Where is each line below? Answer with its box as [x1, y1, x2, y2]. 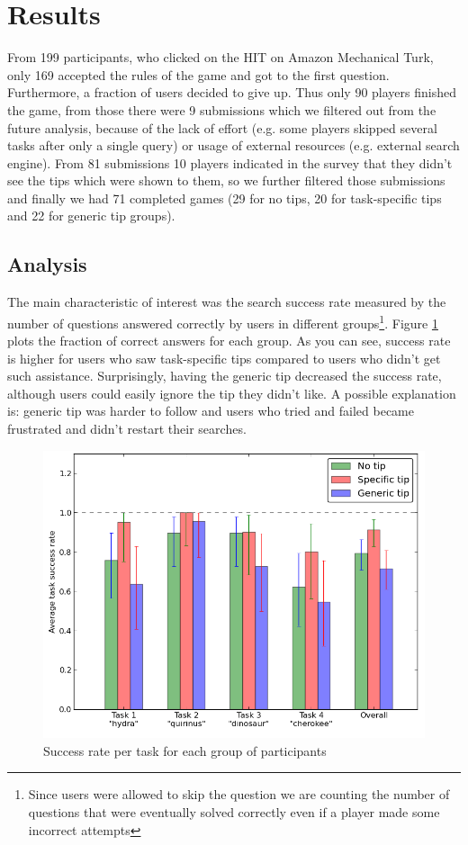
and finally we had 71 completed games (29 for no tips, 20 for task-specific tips [7, 188, 442, 207]
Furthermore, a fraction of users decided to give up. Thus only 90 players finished [7, 83, 456, 102]
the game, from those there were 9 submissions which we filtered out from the [7, 100, 436, 119]
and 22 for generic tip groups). [7, 206, 175, 225]
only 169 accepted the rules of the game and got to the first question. [7, 65, 390, 84]
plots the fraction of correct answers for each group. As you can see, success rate [7, 331, 451, 350]
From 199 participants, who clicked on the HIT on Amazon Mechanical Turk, [7, 48, 434, 67]
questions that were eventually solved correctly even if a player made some [28, 803, 440, 822]
